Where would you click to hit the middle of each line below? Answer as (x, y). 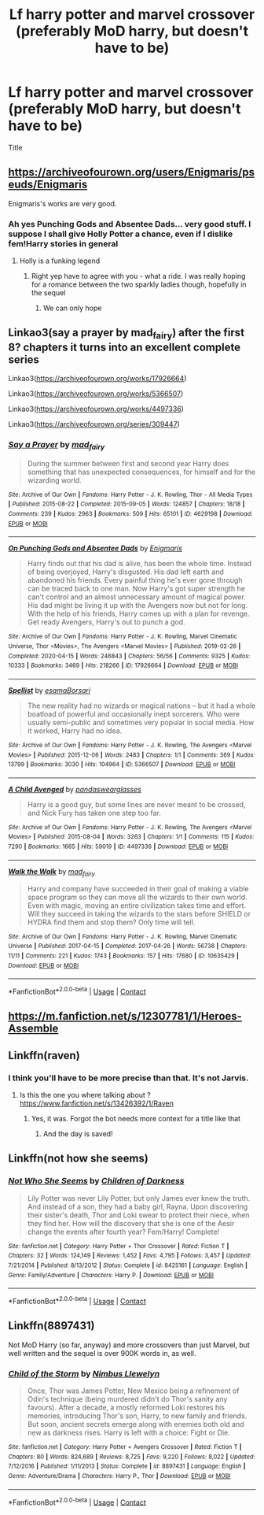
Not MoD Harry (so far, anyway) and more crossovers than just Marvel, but (129, 1345)
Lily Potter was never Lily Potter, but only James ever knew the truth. (139, 1198)
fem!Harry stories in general (63, 243)
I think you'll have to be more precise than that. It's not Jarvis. (128, 1078)
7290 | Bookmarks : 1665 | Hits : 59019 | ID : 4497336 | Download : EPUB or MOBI (118, 847)
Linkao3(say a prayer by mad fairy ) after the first (126, 334)
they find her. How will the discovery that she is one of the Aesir (131, 1223)
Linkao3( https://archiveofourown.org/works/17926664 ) (97, 379)
